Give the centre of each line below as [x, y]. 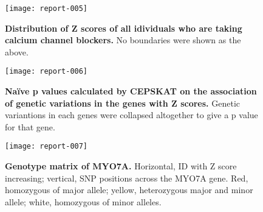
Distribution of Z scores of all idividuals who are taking [124, 28]
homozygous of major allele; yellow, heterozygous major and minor [129, 190]
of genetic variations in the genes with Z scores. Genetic [122, 103]
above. [17, 51]
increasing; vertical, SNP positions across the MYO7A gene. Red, [127, 178]
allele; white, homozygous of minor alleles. [83, 201]
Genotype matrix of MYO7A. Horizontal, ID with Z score [121, 166]
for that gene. [30, 126]
